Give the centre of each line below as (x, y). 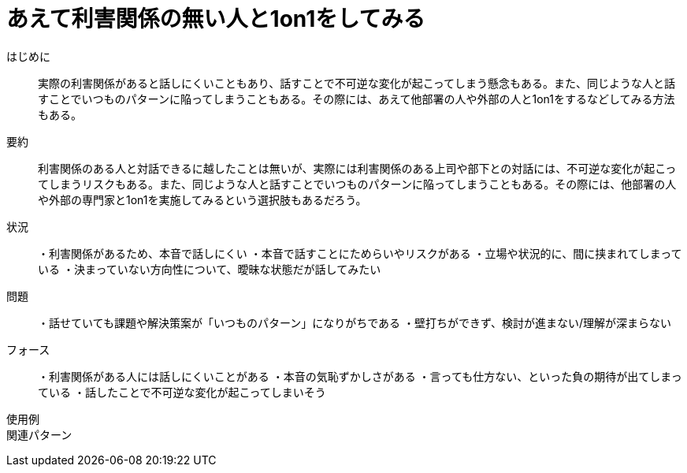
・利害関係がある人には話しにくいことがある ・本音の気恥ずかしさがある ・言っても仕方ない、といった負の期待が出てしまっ (360, 376)
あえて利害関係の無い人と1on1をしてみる (216, 19)
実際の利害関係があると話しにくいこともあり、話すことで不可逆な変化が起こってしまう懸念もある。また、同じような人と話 (357, 83)
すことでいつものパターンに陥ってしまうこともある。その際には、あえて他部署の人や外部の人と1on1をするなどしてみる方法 (356, 99)
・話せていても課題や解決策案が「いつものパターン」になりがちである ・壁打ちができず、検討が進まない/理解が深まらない (355, 322)
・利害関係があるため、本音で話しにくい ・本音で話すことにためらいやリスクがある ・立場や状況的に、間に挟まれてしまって (360, 253)
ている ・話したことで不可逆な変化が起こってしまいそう (182, 392)
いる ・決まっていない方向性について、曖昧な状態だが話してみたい (210, 269)
